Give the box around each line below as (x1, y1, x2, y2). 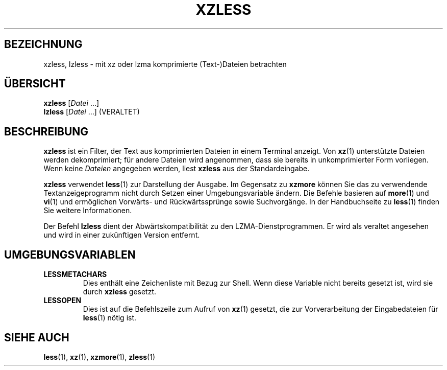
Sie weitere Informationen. (43, 206, 132, 215)
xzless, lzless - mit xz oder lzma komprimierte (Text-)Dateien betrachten (43, 59, 287, 68)
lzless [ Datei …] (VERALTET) (43, 107, 140, 117)
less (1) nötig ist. (83, 313, 137, 322)
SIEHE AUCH (4, 331, 69, 344)
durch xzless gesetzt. (83, 287, 157, 296)
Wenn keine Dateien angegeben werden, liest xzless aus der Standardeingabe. (43, 164, 310, 173)
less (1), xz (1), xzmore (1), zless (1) (43, 352, 155, 361)
